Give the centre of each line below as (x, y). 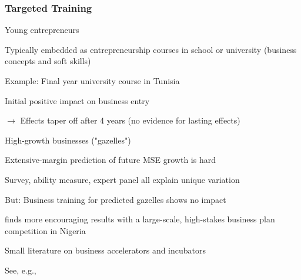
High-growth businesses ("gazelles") (68, 140)
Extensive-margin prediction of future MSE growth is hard (110, 160)
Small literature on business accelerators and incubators (106, 250)
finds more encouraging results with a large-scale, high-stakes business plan (140, 219)
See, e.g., (21, 270)
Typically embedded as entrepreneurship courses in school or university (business (151, 49)
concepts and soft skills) (48, 61)
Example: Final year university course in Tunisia (92, 81)
